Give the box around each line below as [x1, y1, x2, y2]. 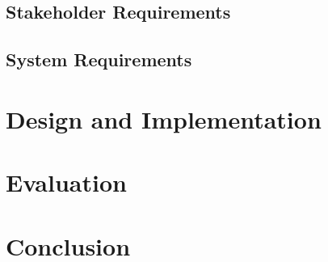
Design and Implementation [6, 102, 322, 135]
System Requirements [6, 47, 192, 72]
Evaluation [6, 166, 127, 199]
